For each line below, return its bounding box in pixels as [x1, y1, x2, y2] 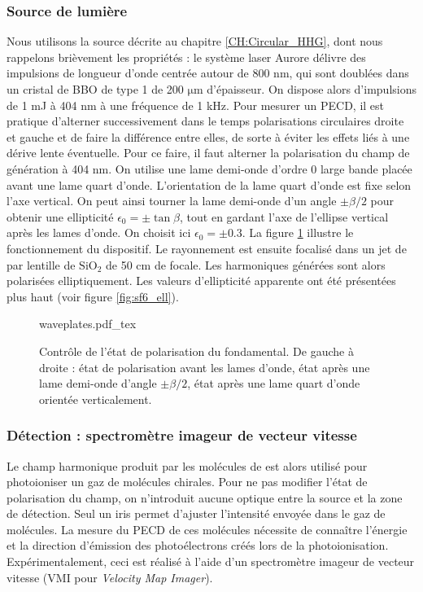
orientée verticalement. [39, 390, 152, 407]
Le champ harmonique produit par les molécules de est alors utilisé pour [7, 457, 368, 474]
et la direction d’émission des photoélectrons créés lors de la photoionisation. [7, 537, 389, 554]
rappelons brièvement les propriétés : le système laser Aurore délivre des [7, 48, 366, 65]
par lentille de [7, 256, 76, 273]
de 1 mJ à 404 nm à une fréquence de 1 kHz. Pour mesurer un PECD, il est [7, 96, 385, 113]
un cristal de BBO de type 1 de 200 [7, 81, 184, 97]
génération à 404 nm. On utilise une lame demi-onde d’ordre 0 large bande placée [7, 160, 412, 177]
